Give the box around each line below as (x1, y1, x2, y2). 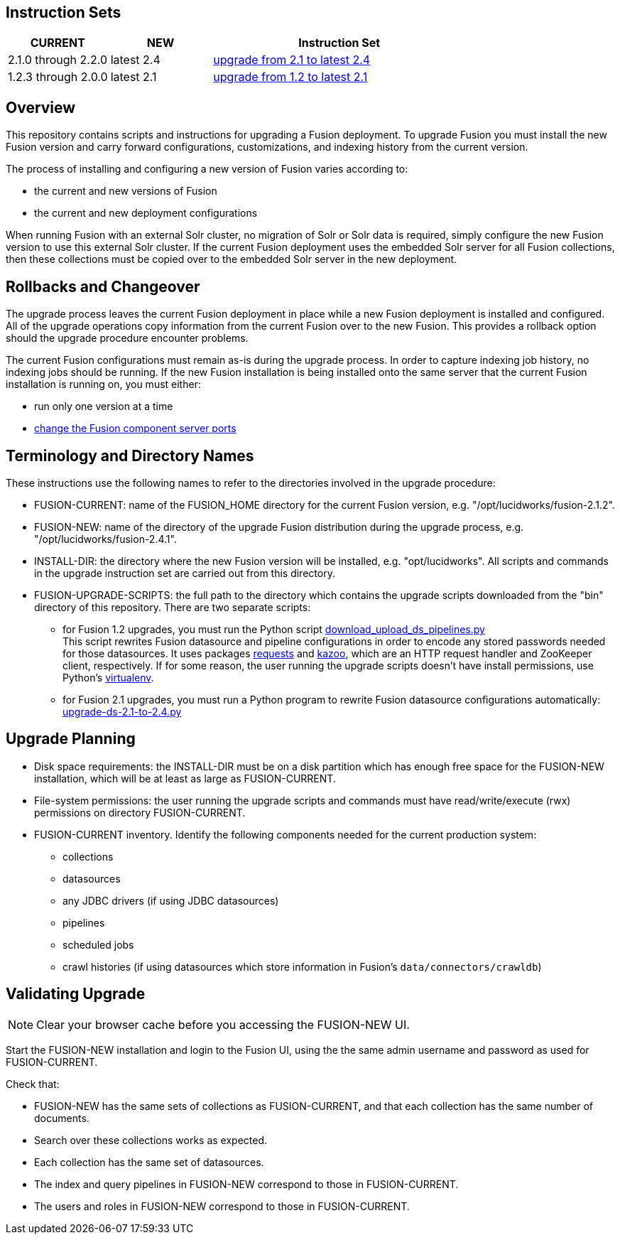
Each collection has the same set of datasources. (34, 1155, 264, 1168)
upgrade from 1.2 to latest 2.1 (213, 70, 368, 85)
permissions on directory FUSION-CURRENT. (34, 806, 246, 819)
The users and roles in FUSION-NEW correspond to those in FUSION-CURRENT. (34, 1199, 410, 1212)
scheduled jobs (62, 938, 134, 951)
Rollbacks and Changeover (6, 277, 200, 296)
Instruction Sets (6, 4, 121, 21)
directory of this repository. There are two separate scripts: (34, 600, 311, 613)
